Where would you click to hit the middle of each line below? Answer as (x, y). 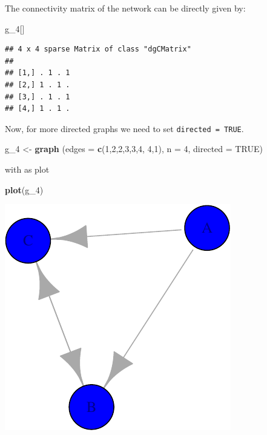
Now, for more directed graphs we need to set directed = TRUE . (124, 128)
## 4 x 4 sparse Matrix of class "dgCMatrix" (98, 49)
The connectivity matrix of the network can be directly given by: (125, 8)
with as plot (27, 169)
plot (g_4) (24, 189)
